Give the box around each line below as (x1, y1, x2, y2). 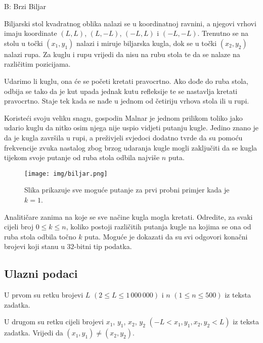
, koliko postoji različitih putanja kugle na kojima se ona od (66, 221, 251, 232)
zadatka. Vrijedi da (4, 327, 63, 338)
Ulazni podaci (4, 266, 78, 281)
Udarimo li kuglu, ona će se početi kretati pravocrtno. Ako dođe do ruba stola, (4, 75, 248, 86)
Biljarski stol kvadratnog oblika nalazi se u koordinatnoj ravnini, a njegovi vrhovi (4, 18, 256, 28)
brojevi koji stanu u (4, 241, 65, 252)
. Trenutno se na (197, 28, 248, 38)
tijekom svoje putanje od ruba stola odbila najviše (4, 152, 160, 163)
